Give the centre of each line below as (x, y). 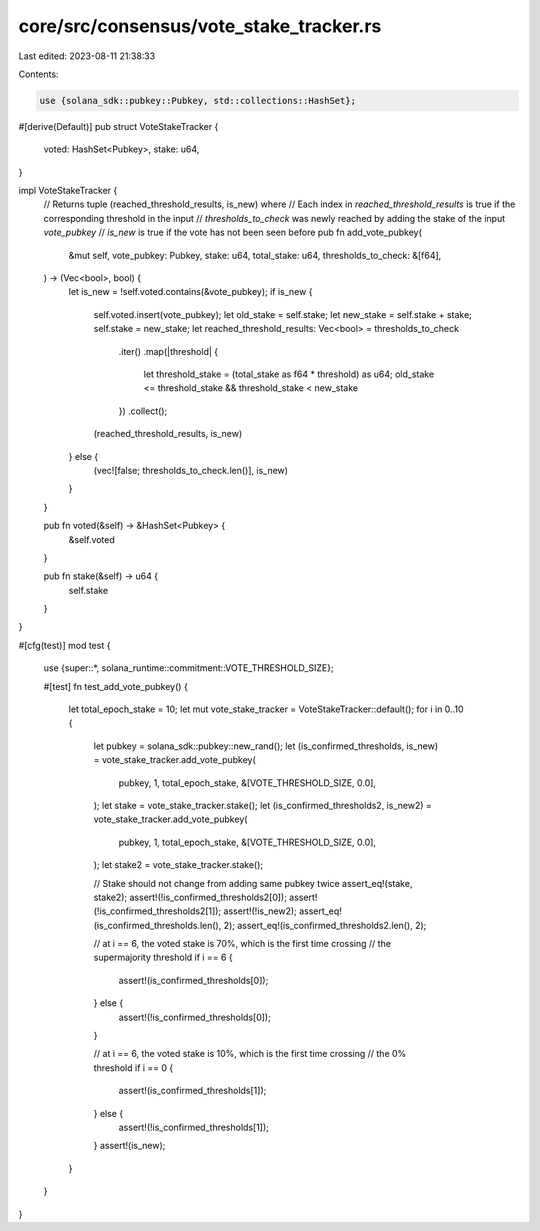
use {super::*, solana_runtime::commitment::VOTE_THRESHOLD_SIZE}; (188, 668)
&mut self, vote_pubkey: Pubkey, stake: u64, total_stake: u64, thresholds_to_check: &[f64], (255, 255)
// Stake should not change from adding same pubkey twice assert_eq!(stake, (253, 883)
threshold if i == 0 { (133, 1067)
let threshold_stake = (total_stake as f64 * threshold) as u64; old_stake (289, 374)
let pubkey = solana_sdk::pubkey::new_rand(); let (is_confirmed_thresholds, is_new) (266, 746)
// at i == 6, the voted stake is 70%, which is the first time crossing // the (242, 944)
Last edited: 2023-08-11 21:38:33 (87, 56)
